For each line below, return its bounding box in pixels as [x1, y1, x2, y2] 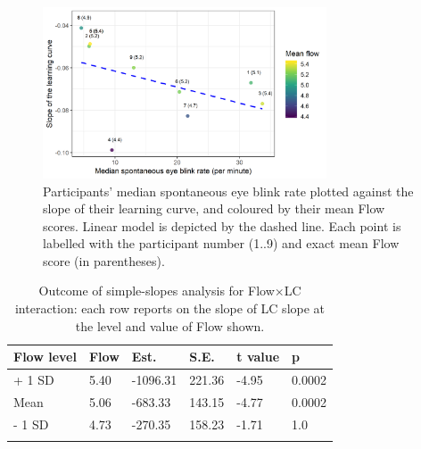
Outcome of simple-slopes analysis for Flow [38, 281, 275, 300]
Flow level [13, 347, 77, 366]
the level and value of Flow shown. [75, 316, 265, 335]
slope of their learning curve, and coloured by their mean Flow [43, 199, 385, 218]
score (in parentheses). [43, 251, 165, 270]
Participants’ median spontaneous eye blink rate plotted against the [43, 181, 414, 200]
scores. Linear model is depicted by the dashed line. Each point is [43, 216, 401, 235]
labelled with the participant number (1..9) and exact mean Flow [43, 234, 400, 253]
